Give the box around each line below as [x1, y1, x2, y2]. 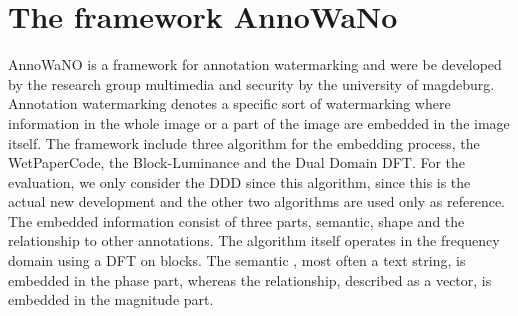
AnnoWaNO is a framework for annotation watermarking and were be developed [8, 54, 502, 75]
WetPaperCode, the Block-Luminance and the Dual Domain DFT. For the [8, 152, 466, 173]
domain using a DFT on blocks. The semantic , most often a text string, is [8, 250, 466, 271]
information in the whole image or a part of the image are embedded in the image [8, 112, 510, 133]
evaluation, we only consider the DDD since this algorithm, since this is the [8, 171, 471, 192]
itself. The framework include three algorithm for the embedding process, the [8, 132, 480, 153]
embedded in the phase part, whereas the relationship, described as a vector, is [8, 269, 492, 290]
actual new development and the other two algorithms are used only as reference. [8, 191, 505, 212]
